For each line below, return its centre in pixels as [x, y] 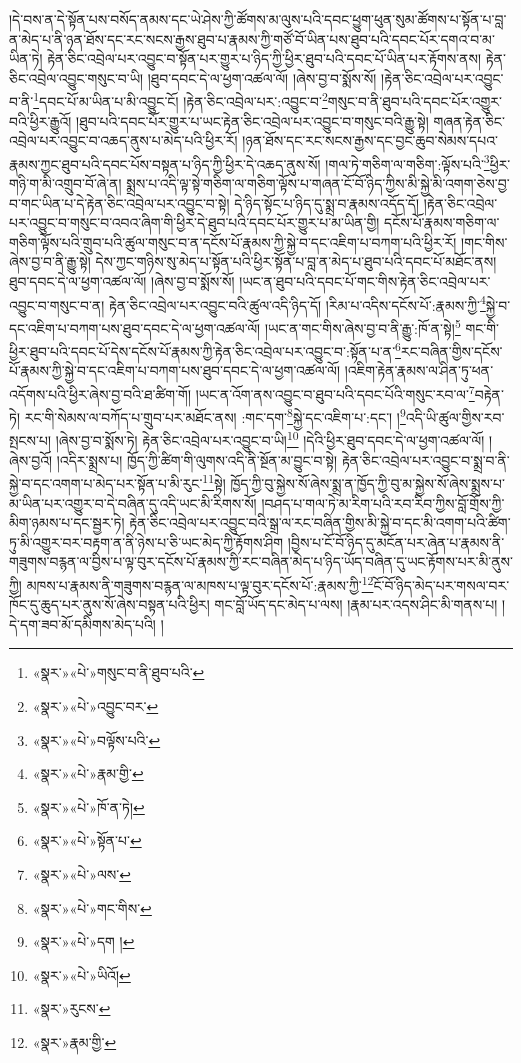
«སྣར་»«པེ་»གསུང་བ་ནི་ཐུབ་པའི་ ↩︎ [118, 672]
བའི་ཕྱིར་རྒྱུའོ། [40, 120]
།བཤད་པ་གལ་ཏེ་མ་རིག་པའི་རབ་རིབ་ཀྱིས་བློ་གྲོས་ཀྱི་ [383, 502]
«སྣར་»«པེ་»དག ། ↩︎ [83, 941]
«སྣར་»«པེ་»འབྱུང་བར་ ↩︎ [95, 705]
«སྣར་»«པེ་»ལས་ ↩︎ [81, 873]
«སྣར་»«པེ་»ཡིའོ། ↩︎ [81, 974]
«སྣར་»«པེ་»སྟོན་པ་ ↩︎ [87, 840]
